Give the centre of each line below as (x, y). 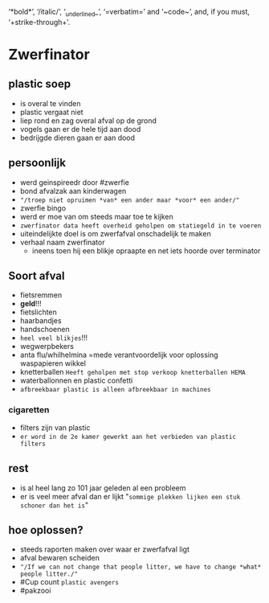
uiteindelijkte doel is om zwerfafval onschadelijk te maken (115, 233)
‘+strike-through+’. (39, 22)
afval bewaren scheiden (60, 558)
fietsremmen (41, 295)
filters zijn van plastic (55, 427)
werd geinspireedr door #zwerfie (75, 182)
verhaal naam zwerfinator (62, 242)
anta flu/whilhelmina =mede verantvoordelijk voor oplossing (119, 355)
